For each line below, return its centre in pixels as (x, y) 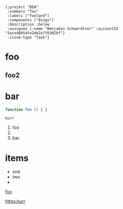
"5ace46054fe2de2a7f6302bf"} (35, 33)
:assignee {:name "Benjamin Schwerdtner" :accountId (63, 29)
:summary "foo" (23, 11)
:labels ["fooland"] (28, 16)
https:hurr (15, 201)
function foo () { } (26, 109)
